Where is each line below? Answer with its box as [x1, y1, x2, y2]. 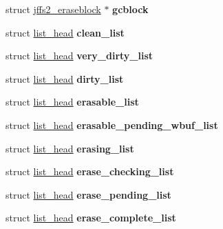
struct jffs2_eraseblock [6, 2, 101, 16]
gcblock [112, 2, 149, 16]
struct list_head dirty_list [6, 71, 124, 86]
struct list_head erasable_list [6, 94, 139, 109]
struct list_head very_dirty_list [6, 48, 153, 63]
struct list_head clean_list [6, 25, 125, 39]
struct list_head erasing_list [6, 141, 134, 155]
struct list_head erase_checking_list [6, 164, 174, 179]
